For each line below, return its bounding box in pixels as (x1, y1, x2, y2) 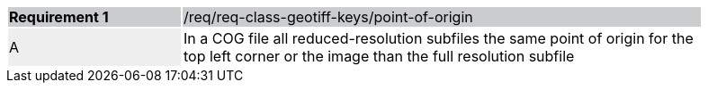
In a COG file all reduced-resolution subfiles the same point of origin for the (184, 29, 694, 47)
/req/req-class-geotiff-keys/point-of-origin (184, 8, 473, 26)
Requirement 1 (9, 8, 109, 26)
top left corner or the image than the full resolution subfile (184, 47, 575, 65)
